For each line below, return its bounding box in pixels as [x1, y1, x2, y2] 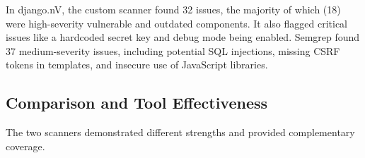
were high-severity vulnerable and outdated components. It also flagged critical [6, 16, 347, 30]
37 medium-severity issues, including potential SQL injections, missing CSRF [6, 43, 340, 58]
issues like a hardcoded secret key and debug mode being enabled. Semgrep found [6, 30, 360, 44]
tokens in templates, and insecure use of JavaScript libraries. [6, 57, 268, 72]
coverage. [6, 138, 45, 153]
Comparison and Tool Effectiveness [6, 92, 268, 114]
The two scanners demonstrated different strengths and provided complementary [6, 125, 355, 140]
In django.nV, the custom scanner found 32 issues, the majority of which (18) [6, 2, 341, 16]
